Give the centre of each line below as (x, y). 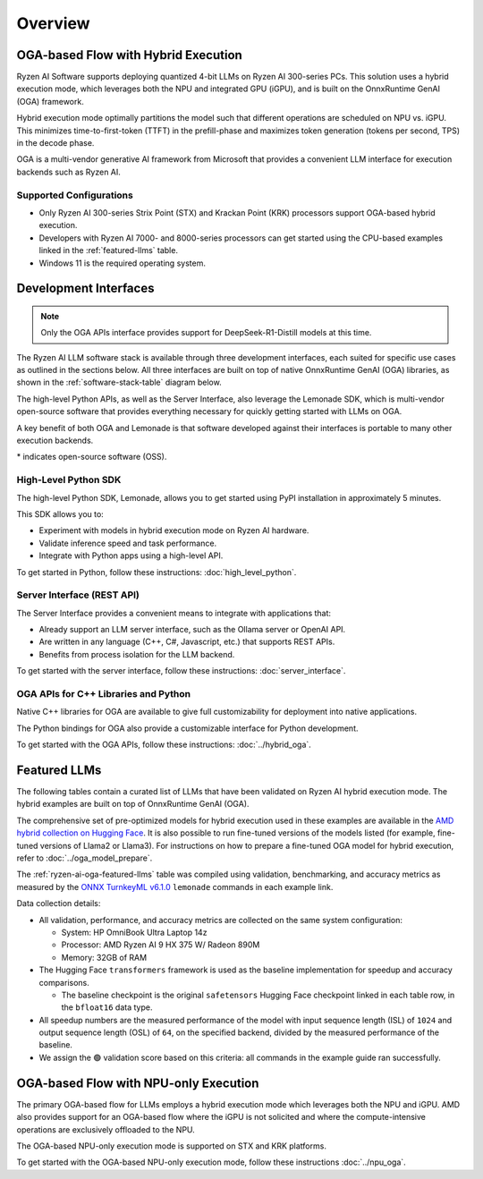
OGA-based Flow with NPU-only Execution (138, 1083)
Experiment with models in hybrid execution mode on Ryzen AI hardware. (174, 530)
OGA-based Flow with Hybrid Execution (130, 55)
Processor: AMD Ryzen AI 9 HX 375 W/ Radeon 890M (161, 945)
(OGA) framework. (50, 101)
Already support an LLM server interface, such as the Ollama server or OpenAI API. (192, 630)
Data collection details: (59, 903)
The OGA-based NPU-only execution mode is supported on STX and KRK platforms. (171, 1146)
